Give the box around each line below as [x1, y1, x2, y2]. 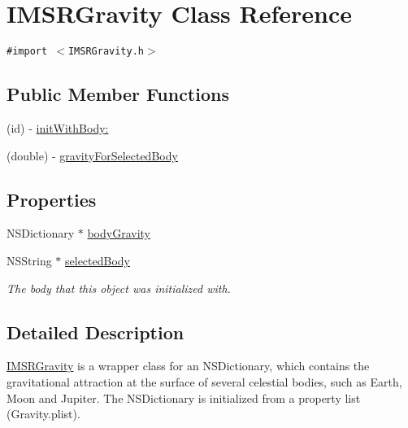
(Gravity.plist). [7, 405, 80, 422]
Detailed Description [7, 319, 184, 344]
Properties [7, 186, 97, 212]
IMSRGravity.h [67, 46, 145, 58]
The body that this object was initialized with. [7, 279, 231, 296]
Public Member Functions [7, 81, 229, 107]
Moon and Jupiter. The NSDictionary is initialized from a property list [7, 389, 361, 406]
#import [7, 46, 48, 58]
